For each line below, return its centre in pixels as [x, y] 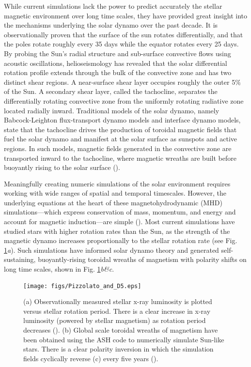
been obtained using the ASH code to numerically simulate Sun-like [124, 339]
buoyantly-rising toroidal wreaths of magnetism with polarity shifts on [142, 259]
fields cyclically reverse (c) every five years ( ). [91, 358]
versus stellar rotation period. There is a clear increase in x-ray [117, 311]
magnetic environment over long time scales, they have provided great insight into [126, 15]
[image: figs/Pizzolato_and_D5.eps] [82, 286]
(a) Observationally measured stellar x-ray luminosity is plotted [118, 301]
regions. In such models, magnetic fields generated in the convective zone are [118, 148]
